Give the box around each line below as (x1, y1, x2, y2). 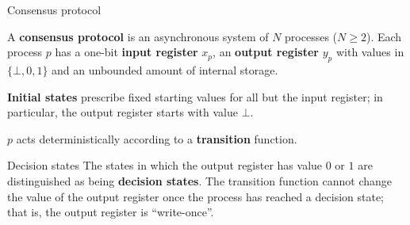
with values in (335, 44, 404, 60)
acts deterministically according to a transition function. (16, 130, 297, 147)
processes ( (285, 28, 338, 44)
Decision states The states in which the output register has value (7, 157, 323, 174)
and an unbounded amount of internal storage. (52, 61, 278, 78)
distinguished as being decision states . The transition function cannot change (7, 172, 393, 189)
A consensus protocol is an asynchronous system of (7, 28, 269, 44)
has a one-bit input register (55, 44, 198, 60)
